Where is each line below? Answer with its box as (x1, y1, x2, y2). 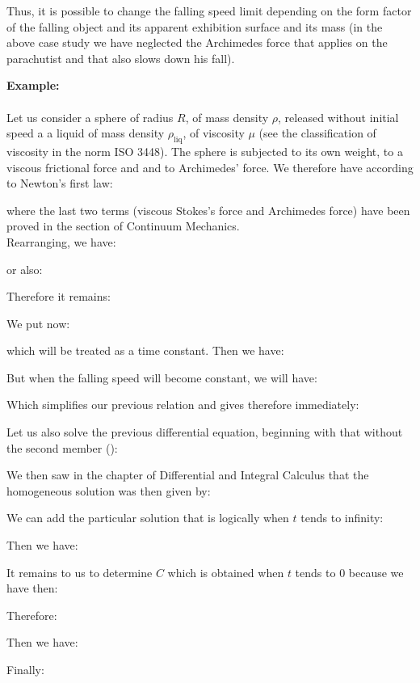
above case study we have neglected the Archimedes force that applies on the (6, 34, 388, 51)
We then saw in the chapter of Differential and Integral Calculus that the (6, 466, 369, 483)
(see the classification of (258, 124, 376, 141)
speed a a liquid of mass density (6, 124, 165, 141)
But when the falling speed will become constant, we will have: (6, 369, 317, 386)
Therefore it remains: (6, 288, 111, 305)
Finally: (6, 661, 44, 678)
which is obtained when (167, 563, 284, 580)
